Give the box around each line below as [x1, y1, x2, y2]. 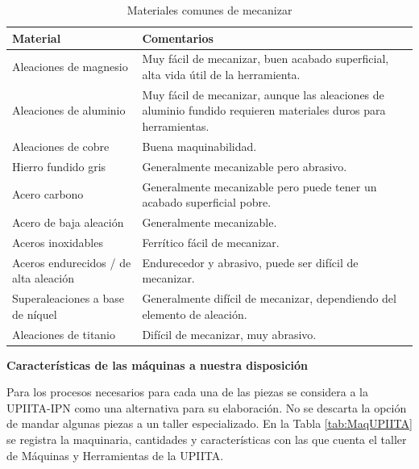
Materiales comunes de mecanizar [127, 2, 292, 18]
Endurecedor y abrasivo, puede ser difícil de [142, 253, 359, 270]
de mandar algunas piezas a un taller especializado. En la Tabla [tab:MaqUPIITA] [6, 415, 413, 432]
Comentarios [142, 29, 214, 46]
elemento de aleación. [142, 305, 247, 322]
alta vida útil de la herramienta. [142, 66, 301, 83]
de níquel [12, 305, 57, 322]
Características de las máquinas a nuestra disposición [6, 356, 309, 373]
